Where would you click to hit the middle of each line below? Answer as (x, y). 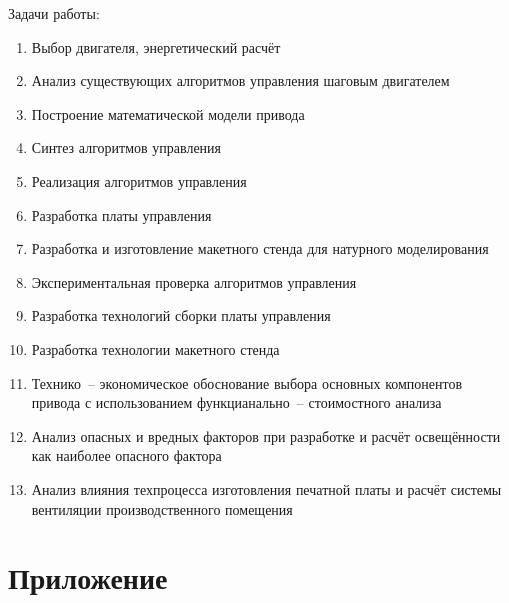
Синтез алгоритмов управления (126, 147)
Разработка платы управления (121, 214)
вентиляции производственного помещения (162, 508)
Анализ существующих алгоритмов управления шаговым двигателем (240, 80)
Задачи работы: (54, 13)
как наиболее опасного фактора (126, 455)
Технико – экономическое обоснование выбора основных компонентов (247, 382)
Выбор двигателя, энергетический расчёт (156, 46)
